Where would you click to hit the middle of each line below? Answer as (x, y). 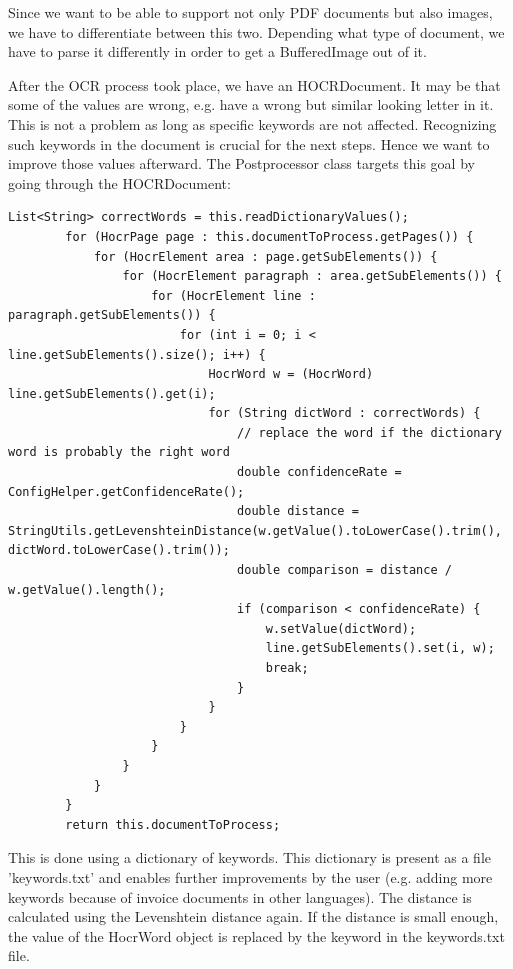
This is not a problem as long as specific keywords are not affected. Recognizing (252, 123)
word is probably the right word (119, 452)
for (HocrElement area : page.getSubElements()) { (265, 256)
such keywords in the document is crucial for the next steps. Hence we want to (249, 143)
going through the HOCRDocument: (119, 182)
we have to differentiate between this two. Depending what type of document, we (256, 31)
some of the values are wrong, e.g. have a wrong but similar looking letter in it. (251, 104)
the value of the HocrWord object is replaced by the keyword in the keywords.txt (256, 935)
